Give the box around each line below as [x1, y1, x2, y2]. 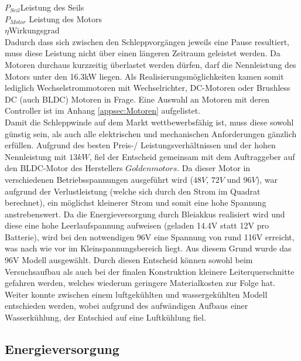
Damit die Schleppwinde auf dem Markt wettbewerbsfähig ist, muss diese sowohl [5, 115, 294, 128]
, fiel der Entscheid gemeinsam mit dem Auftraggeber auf [89, 150, 295, 162]
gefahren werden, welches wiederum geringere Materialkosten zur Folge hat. [5, 277, 276, 289]
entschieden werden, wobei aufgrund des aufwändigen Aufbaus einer [5, 299, 248, 312]
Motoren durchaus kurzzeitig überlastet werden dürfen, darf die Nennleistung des [5, 58, 296, 70]
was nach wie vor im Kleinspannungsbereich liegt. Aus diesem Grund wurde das [5, 242, 292, 254]
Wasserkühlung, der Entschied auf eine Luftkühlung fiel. [5, 311, 206, 323]
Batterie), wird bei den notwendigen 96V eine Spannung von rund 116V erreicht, [5, 230, 295, 243]
